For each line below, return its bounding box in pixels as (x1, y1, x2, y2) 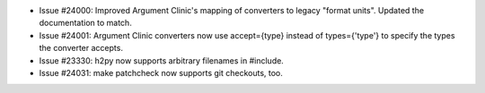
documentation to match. (39, 18, 132, 29)
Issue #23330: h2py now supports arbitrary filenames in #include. (39, 55, 285, 66)
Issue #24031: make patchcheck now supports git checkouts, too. (39, 67, 283, 78)
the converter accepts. (39, 43, 123, 54)
